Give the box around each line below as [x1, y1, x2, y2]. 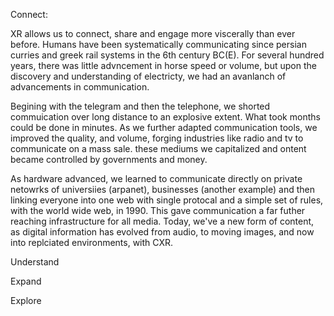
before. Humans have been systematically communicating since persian [10, 39, 307, 50]
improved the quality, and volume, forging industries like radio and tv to [10, 132, 304, 144]
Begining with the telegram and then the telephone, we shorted [10, 100, 271, 112]
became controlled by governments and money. [10, 154, 208, 165]
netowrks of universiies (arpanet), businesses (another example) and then [10, 184, 315, 195]
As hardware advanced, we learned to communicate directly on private [10, 173, 303, 184]
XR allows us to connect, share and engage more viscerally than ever [10, 28, 296, 39]
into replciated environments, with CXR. [10, 237, 174, 248]
